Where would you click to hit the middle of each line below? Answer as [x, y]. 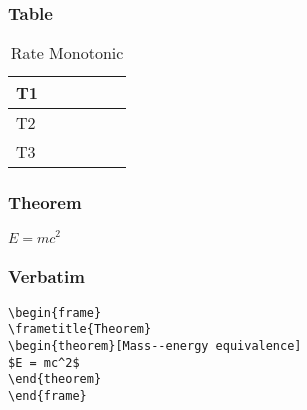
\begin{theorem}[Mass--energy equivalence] [155, 346]
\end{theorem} [55, 379]
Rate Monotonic [67, 53]
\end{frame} [47, 396]
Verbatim [46, 276]
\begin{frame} [55, 312]
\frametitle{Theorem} [80, 329]
